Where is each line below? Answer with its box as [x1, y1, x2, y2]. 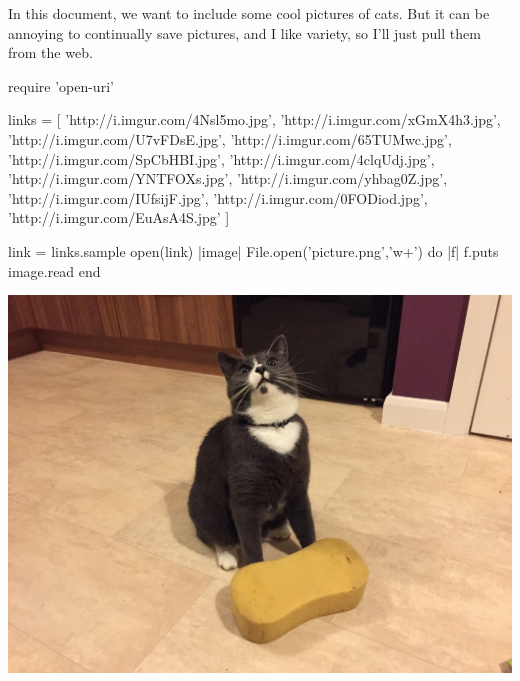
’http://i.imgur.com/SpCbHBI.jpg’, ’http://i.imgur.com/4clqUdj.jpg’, [8, 148, 435, 169]
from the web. [8, 42, 93, 63]
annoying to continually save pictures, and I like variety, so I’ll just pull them [8, 22, 481, 43]
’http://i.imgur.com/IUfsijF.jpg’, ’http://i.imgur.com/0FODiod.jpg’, [8, 187, 428, 208]
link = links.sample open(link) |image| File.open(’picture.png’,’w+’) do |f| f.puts [8, 240, 499, 261]
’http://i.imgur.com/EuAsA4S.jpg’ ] [8, 207, 230, 228]
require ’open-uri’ [8, 75, 114, 96]
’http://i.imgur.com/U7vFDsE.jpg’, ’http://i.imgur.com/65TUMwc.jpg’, [8, 128, 452, 149]
